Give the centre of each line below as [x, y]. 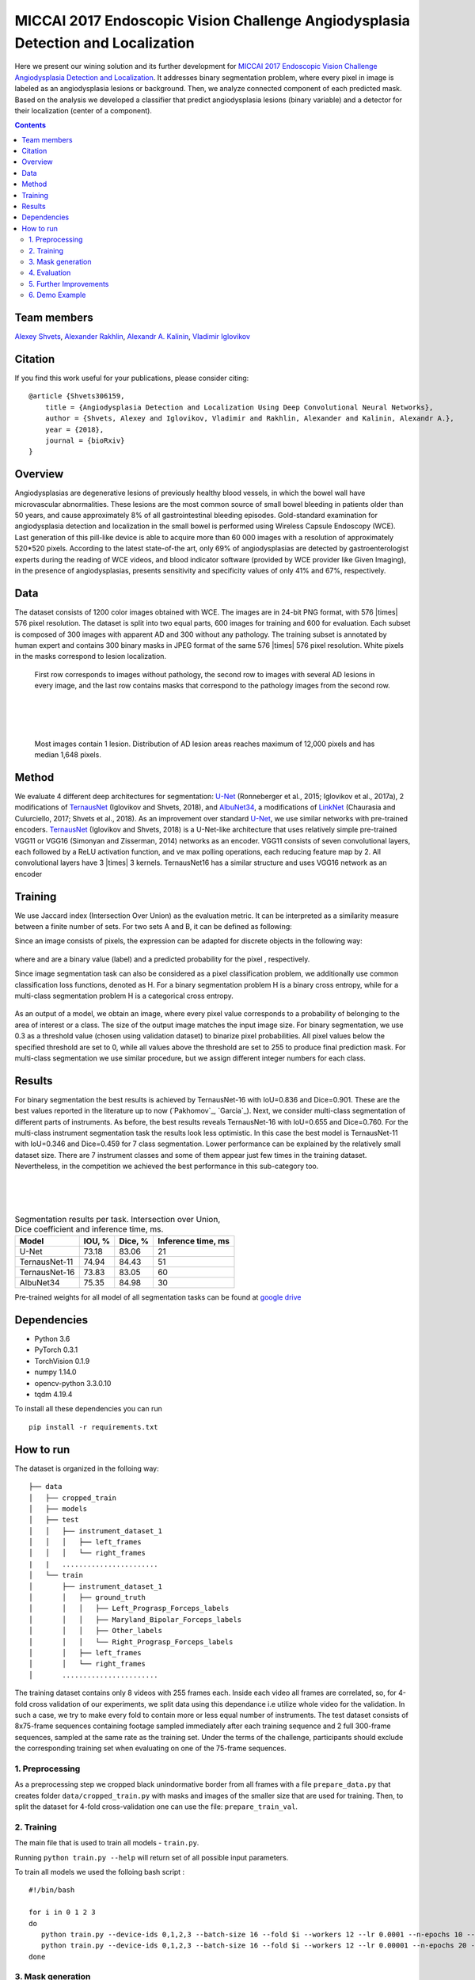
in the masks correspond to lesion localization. [90, 657]
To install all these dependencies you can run [88, 1409]
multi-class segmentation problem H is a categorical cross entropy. [124, 996]
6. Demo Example [57, 295]
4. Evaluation [50, 272]
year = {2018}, [74, 429]
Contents [30, 125]
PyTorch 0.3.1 [56, 1350]
